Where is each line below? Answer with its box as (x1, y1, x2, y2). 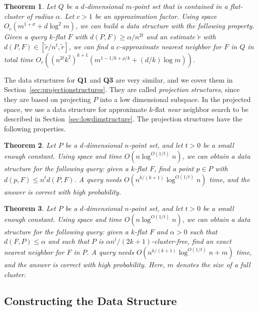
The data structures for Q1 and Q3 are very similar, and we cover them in (4, 74, 233, 85)
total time (4, 54, 34, 64)
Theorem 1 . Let (4, 1, 56, 11)
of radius (26, 10, 53, 21)
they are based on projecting (4, 94, 91, 104)
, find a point (154, 163, 194, 173)
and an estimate (146, 31, 195, 42)
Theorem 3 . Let (4, 203, 56, 213)
